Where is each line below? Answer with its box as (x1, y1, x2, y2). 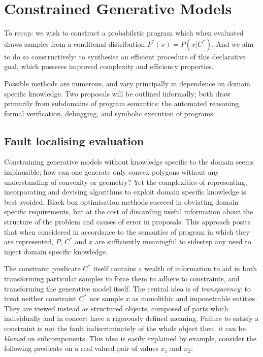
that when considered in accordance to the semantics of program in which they (4, 226, 250, 237)
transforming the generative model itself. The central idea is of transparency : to (4, 283, 251, 294)
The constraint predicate (4, 263, 81, 274)
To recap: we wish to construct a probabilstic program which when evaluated (4, 27, 244, 38)
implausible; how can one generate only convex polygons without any (4, 167, 219, 177)
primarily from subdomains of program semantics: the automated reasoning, (4, 98, 241, 109)
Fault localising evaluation (4, 133, 144, 148)
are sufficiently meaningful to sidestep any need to (95, 236, 251, 247)
